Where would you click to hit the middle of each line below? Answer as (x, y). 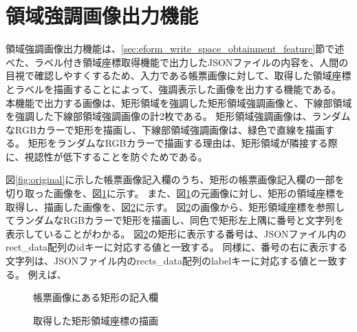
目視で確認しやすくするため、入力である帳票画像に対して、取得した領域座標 (178, 75)
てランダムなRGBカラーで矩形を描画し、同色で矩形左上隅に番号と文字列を (175, 220)
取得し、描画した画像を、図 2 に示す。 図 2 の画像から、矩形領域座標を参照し (175, 206)
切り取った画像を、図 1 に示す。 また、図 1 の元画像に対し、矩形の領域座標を (175, 193)
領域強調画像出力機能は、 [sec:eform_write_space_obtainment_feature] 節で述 (175, 49)
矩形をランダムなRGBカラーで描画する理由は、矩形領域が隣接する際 (183, 143)
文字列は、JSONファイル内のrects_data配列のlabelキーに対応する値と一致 (172, 261)
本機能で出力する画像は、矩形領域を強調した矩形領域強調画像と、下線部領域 (179, 102)
